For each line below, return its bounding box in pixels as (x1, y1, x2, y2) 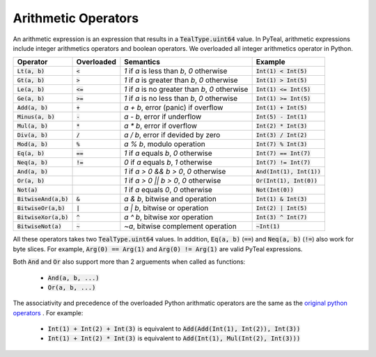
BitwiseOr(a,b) (17, 204, 65, 212)
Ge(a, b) (17, 95, 45, 102)
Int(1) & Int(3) (256, 195, 308, 203)
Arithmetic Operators (13, 10, 139, 26)
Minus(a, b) (17, 113, 55, 120)
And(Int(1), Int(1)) (256, 168, 322, 175)
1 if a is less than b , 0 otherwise (124, 66, 228, 76)
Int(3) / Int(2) (256, 131, 308, 138)
